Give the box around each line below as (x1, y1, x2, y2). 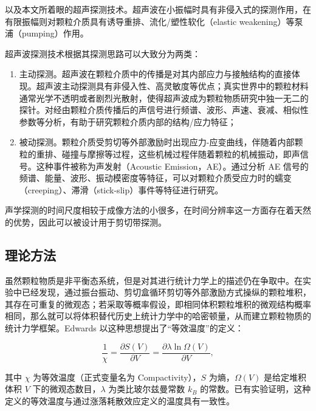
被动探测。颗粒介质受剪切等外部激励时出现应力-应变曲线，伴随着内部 (19, 136, 295, 148)
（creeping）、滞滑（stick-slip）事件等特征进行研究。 (19, 183, 224, 196)
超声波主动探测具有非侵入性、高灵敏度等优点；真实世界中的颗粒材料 (36, 79, 309, 92)
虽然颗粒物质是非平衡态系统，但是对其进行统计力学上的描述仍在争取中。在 (5, 274, 303, 286)
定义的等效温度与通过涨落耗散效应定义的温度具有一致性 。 (5, 394, 235, 407)
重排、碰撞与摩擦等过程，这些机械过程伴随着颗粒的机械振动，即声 (36, 147, 300, 160)
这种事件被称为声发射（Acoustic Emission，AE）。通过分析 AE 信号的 (36, 159, 309, 172)
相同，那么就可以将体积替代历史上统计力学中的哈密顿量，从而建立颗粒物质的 (5, 309, 311, 322)
